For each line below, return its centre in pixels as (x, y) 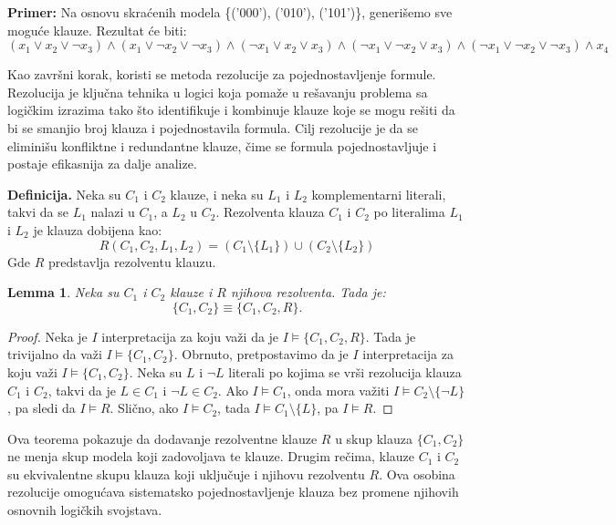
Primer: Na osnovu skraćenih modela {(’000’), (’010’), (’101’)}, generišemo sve (230, 12)
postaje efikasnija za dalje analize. (102, 164)
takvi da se (38, 212)
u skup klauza (374, 438)
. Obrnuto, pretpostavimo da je (261, 354)
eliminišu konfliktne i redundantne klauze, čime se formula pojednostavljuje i (222, 145)
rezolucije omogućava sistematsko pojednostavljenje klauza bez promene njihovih (233, 492)
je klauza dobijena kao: (98, 229)
